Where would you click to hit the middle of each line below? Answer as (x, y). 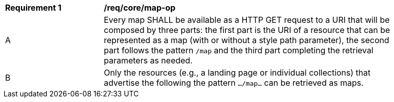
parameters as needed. (148, 60)
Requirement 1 (33, 8)
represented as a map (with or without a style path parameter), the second (247, 40)
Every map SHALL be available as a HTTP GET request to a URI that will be (247, 20)
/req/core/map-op (140, 8)
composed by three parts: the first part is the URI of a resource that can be (247, 30)
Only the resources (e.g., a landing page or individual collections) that (237, 73)
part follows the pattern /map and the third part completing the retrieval (239, 50)
